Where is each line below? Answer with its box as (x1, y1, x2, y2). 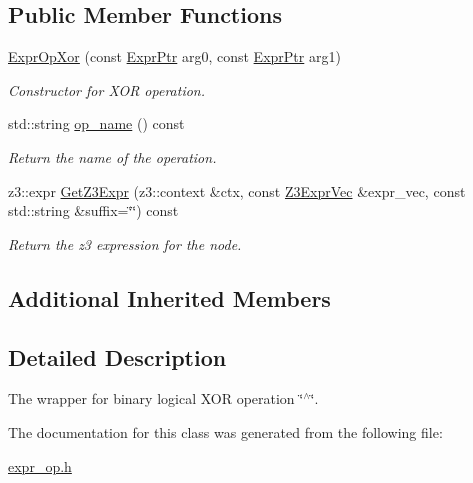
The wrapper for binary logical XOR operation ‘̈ (8, 388, 304, 409)
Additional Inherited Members (8, 282, 331, 313)
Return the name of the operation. (8, 146, 217, 167)
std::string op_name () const (8, 113, 185, 134)
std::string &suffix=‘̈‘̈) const (8, 200, 179, 221)
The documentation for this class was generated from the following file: (8, 421, 443, 442)
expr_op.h (8, 455, 72, 476)
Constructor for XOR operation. (8, 79, 206, 100)
